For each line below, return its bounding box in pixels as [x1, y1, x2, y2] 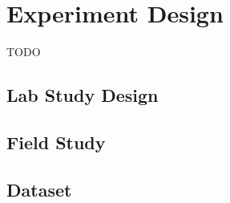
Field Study [6, 129, 106, 154]
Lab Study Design [6, 83, 159, 108]
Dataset [6, 177, 72, 201]
